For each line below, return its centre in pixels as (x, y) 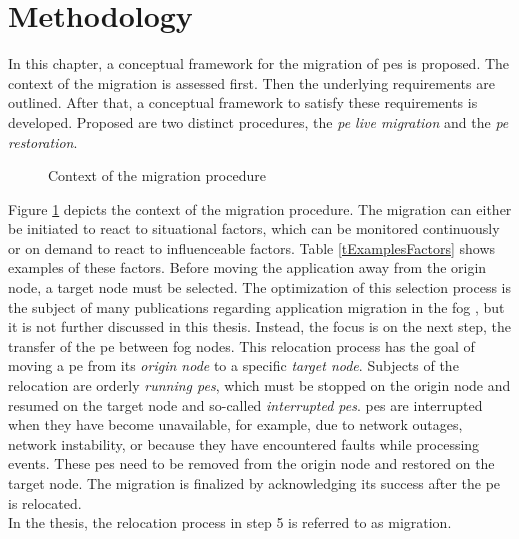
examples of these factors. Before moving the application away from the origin (247, 267)
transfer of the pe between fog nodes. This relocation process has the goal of (241, 345)
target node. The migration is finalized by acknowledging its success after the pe (254, 483)
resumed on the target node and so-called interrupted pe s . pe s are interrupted (245, 404)
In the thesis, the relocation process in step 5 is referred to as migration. (230, 522)
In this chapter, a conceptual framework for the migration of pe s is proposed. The (259, 63)
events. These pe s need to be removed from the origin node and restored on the (251, 463)
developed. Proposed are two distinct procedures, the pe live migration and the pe (258, 121)
